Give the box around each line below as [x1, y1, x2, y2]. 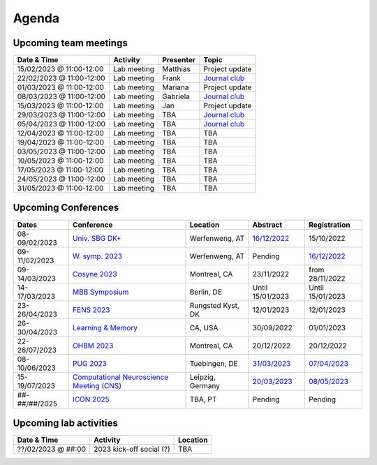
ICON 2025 [72, 394, 110, 404]
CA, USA [189, 323, 219, 332]
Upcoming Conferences [13, 202, 119, 214]
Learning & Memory [72, 323, 138, 332]
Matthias [161, 64, 191, 74]
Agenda [13, 10, 59, 26]
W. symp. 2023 [72, 251, 122, 261]
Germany [189, 381, 220, 390]
